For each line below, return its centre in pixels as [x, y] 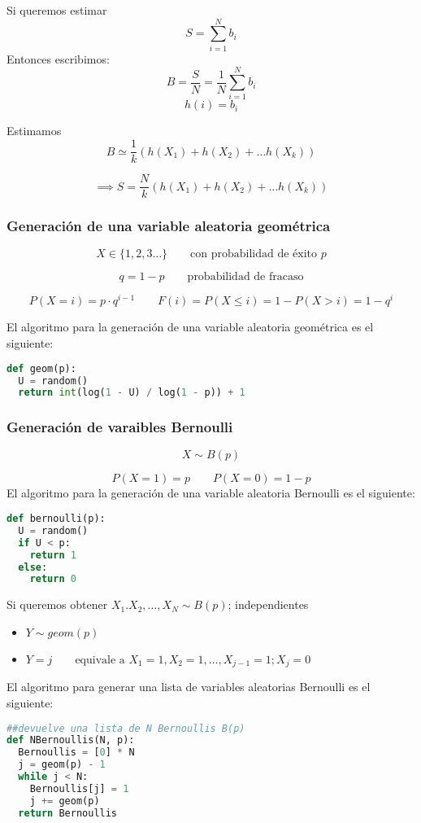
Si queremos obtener [57, 604]
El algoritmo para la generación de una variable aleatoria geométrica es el [190, 327]
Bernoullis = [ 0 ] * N [76, 753]
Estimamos [34, 131]
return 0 [53, 579]
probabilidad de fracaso [245, 277]
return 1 [53, 555]
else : [33, 567]
